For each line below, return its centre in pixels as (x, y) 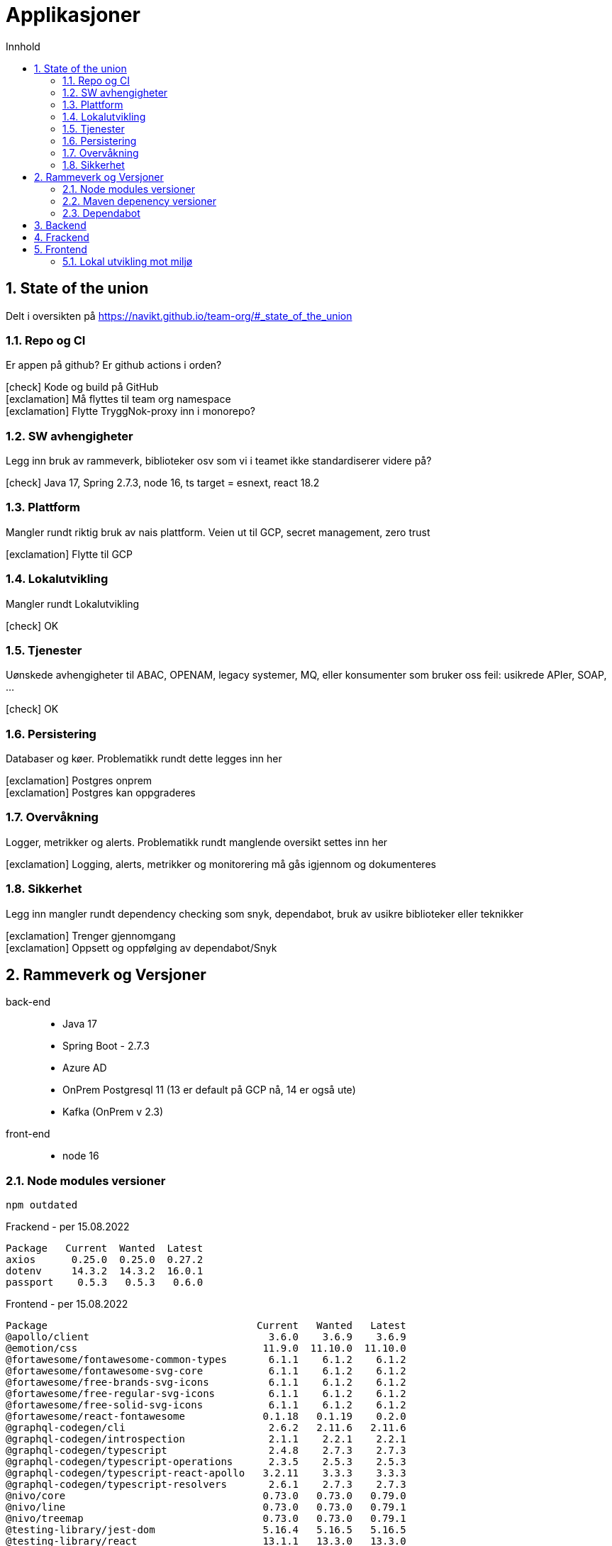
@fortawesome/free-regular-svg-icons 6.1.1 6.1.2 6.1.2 (206, 1394)
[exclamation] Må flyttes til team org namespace (118, 399)
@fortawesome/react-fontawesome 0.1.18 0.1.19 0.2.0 (206, 1417)
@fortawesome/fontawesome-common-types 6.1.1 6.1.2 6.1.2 (206, 1360)
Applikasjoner (73, 15)
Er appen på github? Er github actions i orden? (114, 365)
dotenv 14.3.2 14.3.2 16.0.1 (105, 1271)
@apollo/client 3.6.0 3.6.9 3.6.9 (206, 1337)
